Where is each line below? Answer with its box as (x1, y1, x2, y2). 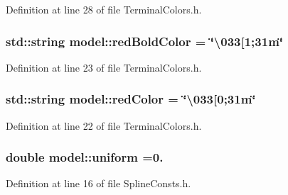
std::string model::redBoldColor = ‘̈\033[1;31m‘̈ (6, 32, 284, 50)
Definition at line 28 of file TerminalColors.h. (6, 2, 202, 16)
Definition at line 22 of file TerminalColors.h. (6, 118, 202, 133)
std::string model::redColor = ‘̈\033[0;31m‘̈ (6, 90, 256, 108)
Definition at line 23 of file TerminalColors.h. (6, 60, 202, 74)
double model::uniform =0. (6, 148, 164, 166)
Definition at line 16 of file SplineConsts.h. (6, 176, 191, 191)
